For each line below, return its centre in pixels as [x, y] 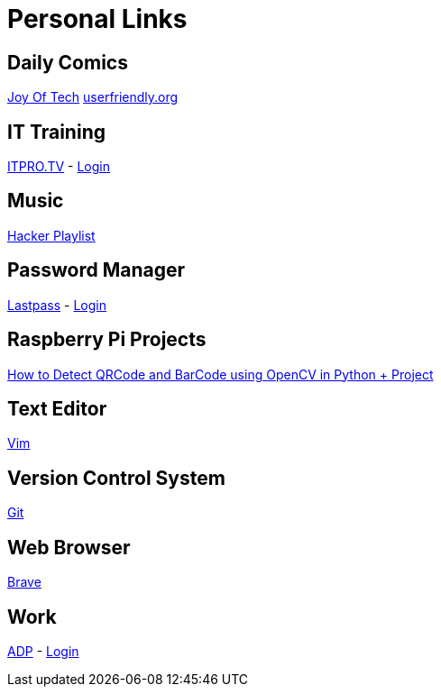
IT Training [56, 132]
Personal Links [97, 19]
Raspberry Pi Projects [107, 340]
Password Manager [96, 270]
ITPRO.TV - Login [59, 167]
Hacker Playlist [51, 235]
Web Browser [69, 547]
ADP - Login [43, 651]
